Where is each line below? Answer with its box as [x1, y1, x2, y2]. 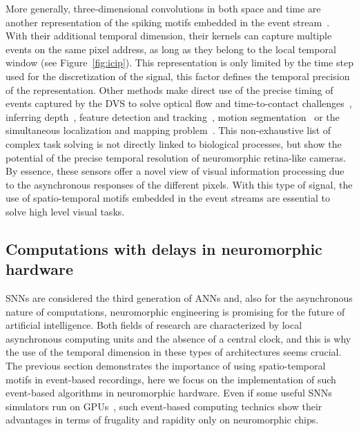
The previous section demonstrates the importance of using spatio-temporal [6, 358, 326, 373]
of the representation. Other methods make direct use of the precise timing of [6, 82, 333, 97]
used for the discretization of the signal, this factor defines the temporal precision [6, 68, 350, 83]
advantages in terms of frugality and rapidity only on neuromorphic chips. [6, 412, 319, 427]
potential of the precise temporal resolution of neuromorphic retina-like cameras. [6, 150, 347, 164]
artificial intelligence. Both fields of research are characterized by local [6, 318, 302, 332]
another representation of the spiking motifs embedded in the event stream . [6, 15, 330, 29]
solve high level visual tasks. [6, 204, 125, 218]
